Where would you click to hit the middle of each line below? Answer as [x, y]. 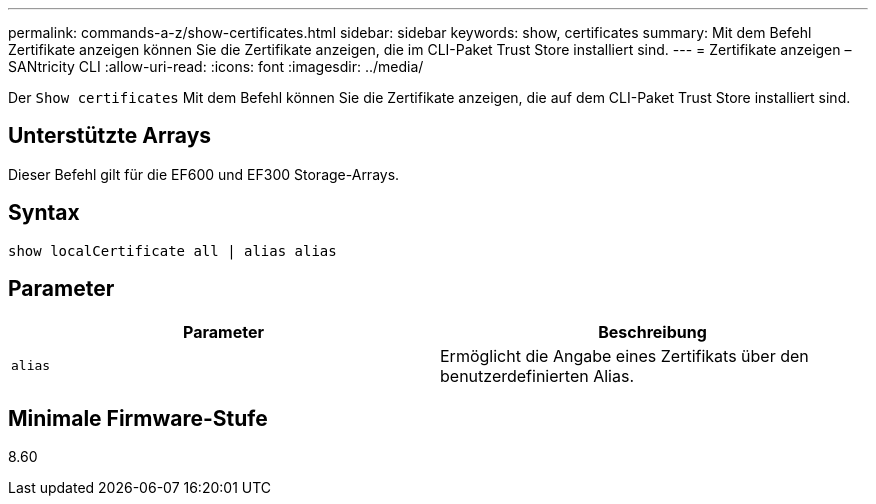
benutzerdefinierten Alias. [537, 375]
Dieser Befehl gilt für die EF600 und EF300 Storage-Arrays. [204, 174]
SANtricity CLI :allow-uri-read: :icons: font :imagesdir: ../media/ [216, 66]
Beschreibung [652, 331]
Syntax [44, 213]
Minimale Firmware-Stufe [138, 418]
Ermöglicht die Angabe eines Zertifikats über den [624, 355]
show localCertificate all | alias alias [172, 250]
